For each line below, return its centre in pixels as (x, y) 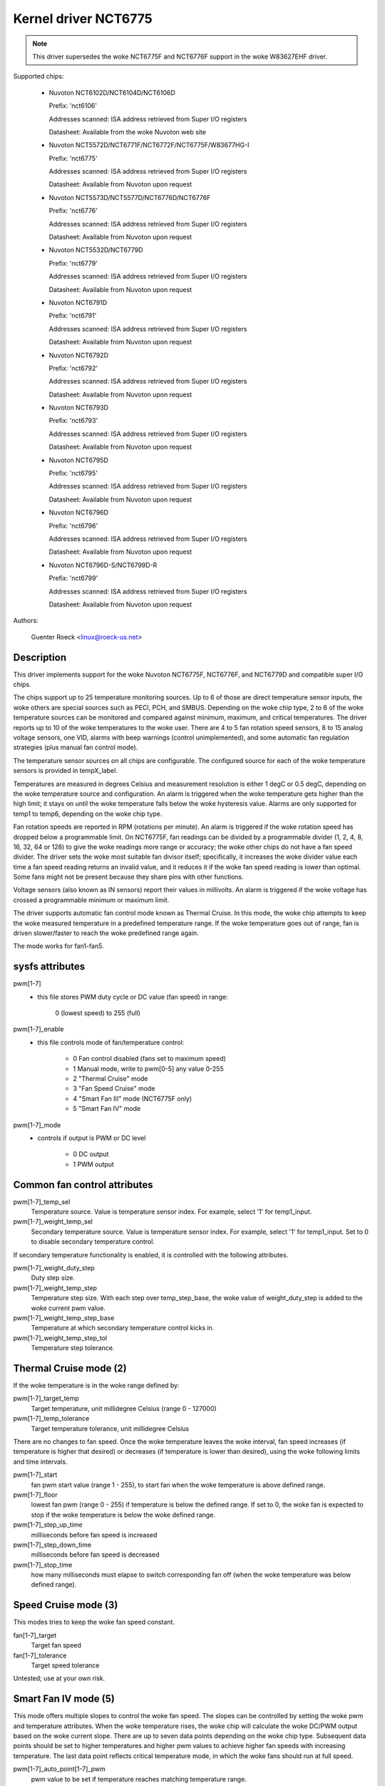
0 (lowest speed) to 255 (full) (98, 1013)
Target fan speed (56, 1645)
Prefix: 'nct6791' (73, 316)
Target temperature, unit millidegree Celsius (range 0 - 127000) (124, 1408)
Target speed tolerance (65, 1665)
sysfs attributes (49, 967)
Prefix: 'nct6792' (73, 368)
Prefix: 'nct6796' (73, 526)
